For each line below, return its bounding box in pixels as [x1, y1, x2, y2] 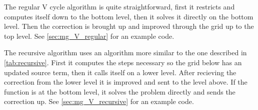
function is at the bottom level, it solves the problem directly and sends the [4, 86, 235, 97]
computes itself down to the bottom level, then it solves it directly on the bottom [4, 11, 253, 21]
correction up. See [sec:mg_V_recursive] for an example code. [4, 96, 194, 107]
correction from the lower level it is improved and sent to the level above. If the [4, 77, 247, 87]
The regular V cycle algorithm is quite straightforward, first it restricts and [4, 1, 235, 11]
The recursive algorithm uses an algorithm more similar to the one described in [4, 47, 247, 58]
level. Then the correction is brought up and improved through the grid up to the [4, 21, 254, 31]
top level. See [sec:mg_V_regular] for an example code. [4, 30, 174, 41]
